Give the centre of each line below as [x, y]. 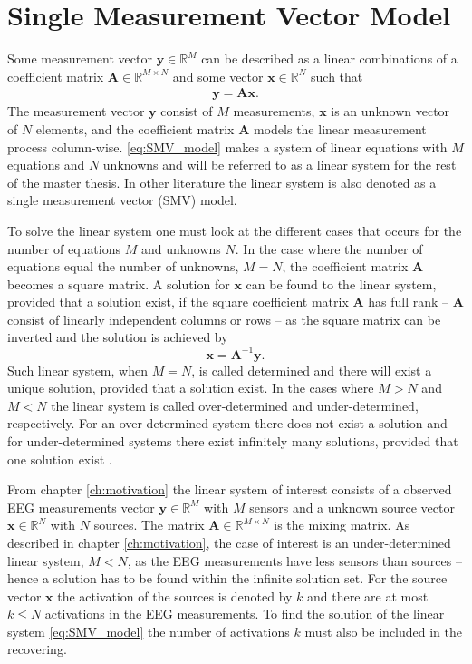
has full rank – [409, 302]
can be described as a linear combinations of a [329, 59]
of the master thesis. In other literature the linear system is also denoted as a [222, 182]
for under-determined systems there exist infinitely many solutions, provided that [233, 440]
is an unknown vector [390, 111]
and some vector [218, 76]
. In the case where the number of [329, 248]
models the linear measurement [340, 128]
